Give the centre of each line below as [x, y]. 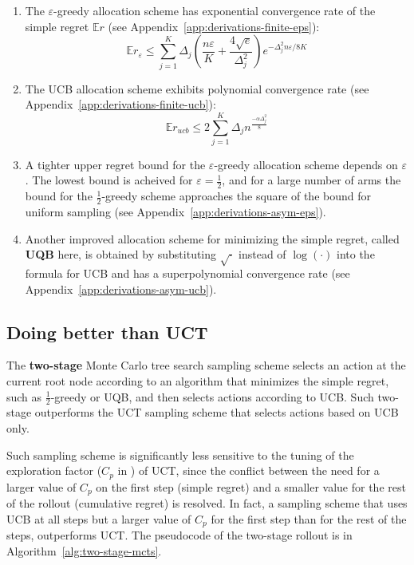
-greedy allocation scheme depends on [306, 164]
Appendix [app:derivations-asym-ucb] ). [121, 288]
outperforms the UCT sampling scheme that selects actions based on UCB [217, 412]
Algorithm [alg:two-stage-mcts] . [84, 550]
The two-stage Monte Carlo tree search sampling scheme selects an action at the [206, 365]
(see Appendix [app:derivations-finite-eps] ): [214, 26]
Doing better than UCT [107, 332]
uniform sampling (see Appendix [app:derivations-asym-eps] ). [175, 212]
